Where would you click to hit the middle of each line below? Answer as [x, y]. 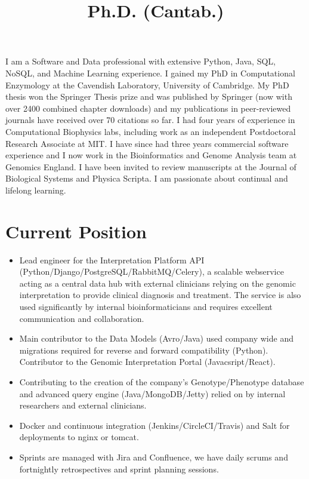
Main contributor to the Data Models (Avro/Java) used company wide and [156, 338]
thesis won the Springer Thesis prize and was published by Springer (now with [149, 96]
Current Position [76, 231]
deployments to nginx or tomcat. [79, 437]
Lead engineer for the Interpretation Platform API [112, 260]
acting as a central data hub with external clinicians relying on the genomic [157, 283]
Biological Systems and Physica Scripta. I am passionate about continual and [147, 178]
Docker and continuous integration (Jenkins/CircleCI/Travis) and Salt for [154, 425]
